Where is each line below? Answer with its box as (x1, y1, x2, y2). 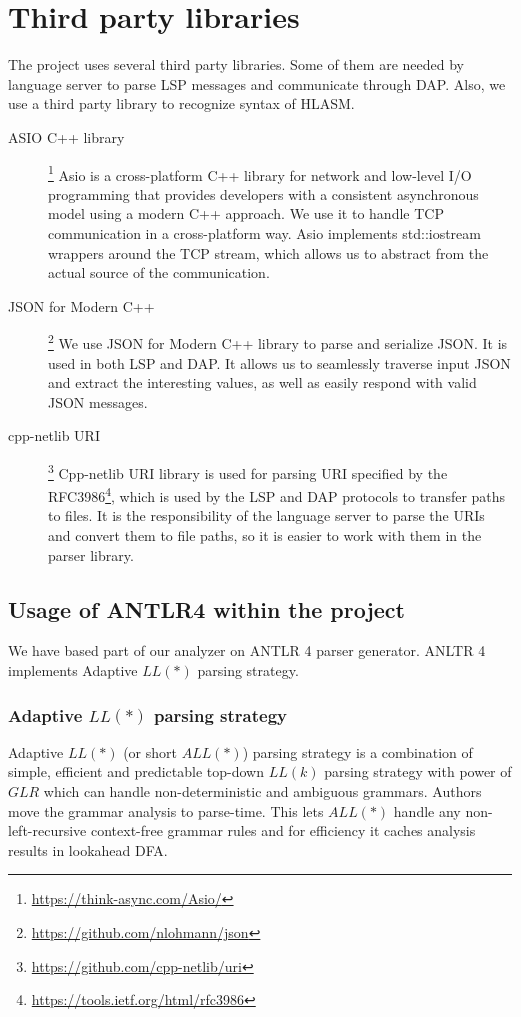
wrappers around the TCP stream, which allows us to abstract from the (48, 242, 489, 263)
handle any (393, 800, 461, 821)
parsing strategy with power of (324, 761, 512, 782)
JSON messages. (48, 391, 148, 412)
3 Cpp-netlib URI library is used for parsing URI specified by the (48, 459, 448, 483)
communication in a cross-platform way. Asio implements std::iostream (48, 222, 481, 243)
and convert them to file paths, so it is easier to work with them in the (48, 525, 482, 546)
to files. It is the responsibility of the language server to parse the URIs (48, 505, 485, 526)
